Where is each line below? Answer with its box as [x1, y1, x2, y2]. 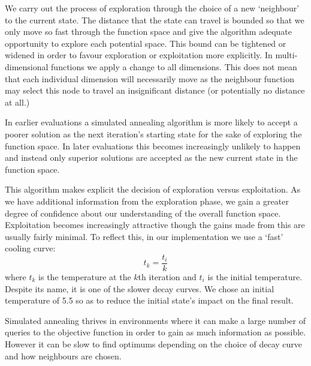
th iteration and [138, 270, 197, 283]
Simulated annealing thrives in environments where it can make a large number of [5, 314, 306, 326]
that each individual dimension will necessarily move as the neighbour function [5, 72, 295, 85]
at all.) [5, 95, 30, 108]
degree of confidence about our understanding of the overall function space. [5, 206, 281, 219]
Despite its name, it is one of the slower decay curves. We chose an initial [5, 282, 274, 295]
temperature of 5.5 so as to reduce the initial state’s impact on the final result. [5, 294, 294, 307]
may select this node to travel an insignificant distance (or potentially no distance [5, 84, 305, 97]
